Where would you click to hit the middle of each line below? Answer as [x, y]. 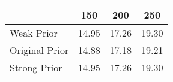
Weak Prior [34, 33]
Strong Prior [36, 67]
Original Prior [39, 50]
